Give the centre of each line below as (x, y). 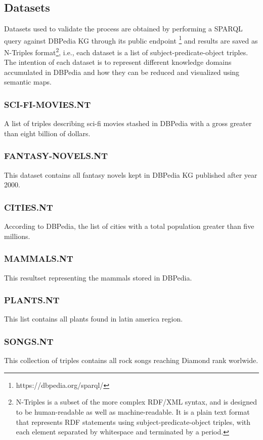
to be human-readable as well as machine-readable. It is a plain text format (133, 411)
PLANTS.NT (32, 300)
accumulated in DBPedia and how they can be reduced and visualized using (122, 72)
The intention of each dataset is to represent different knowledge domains (118, 62)
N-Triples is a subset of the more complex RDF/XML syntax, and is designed (136, 402)
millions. (17, 236)
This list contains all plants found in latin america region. (94, 319)
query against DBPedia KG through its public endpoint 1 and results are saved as (131, 39)
